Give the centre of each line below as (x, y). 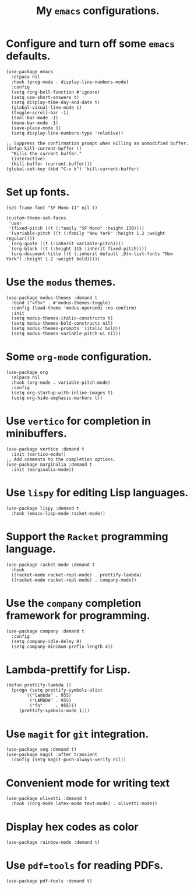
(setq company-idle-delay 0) (47, 641)
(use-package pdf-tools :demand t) (49, 881)
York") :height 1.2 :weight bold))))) (53, 259)
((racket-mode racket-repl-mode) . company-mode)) (74, 580)
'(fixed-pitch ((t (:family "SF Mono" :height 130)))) (76, 228)
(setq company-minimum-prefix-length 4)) (62, 647)
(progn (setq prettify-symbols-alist (57, 690)
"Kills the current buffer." (47, 153)
